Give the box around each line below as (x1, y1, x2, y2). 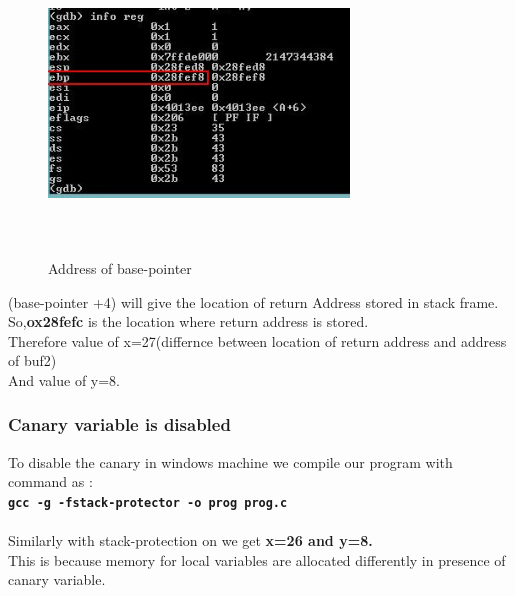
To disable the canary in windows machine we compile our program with (8, 451, 453, 472)
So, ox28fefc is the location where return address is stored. (8, 311, 369, 332)
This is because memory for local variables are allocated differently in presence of (8, 549, 506, 570)
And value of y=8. (8, 369, 121, 390)
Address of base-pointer (48, 257, 192, 278)
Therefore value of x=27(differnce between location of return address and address (8, 330, 507, 351)
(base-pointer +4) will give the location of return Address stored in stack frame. (8, 291, 499, 312)
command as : (8, 471, 93, 492)
